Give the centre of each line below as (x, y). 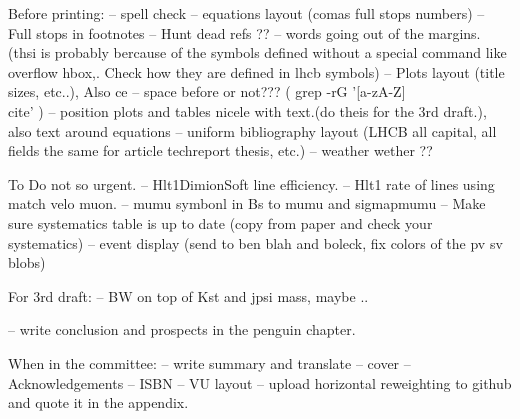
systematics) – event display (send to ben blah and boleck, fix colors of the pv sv (255, 242)
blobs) (27, 262)
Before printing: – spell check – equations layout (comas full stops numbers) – (246, 13)
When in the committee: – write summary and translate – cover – (209, 362)
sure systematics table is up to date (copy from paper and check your (220, 222)
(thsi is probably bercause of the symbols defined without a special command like (257, 52)
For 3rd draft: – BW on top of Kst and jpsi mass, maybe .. (188, 295)
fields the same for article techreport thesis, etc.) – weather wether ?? (220, 150)
